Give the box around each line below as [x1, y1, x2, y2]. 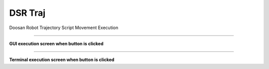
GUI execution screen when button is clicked [9, 40, 104, 46]
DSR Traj [9, 7, 46, 18]
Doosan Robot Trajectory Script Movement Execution [9, 25, 119, 31]
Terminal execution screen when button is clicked [9, 57, 115, 63]
